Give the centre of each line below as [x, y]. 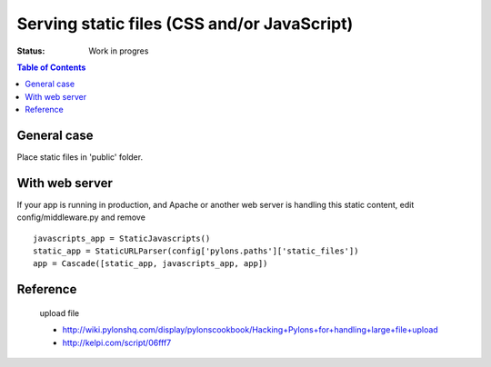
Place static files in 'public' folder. [80, 157]
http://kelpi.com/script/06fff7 [117, 342]
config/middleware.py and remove [81, 217]
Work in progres [119, 51]
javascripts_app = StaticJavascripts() [122, 238]
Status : [31, 51]
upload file [60, 312]
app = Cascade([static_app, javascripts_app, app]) [150, 264]
